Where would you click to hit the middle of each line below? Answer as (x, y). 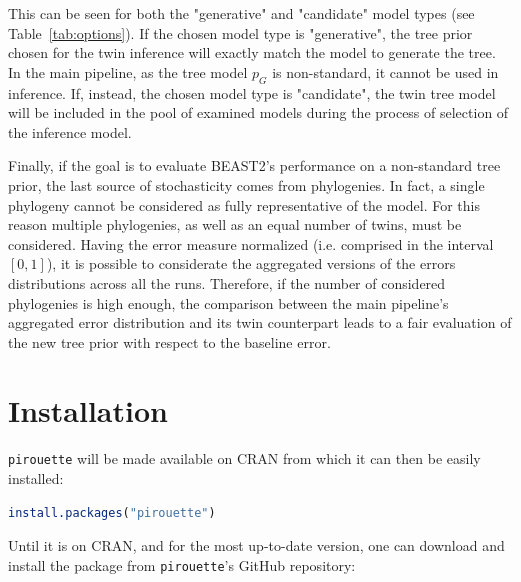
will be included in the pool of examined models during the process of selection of (258, 112)
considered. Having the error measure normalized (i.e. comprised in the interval (251, 243)
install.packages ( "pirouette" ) (112, 512)
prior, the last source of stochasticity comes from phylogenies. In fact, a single (246, 184)
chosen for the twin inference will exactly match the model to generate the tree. (252, 52)
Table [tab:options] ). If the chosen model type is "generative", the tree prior (240, 32)
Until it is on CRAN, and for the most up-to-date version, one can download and (256, 545)
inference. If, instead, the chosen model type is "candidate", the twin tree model (252, 92)
